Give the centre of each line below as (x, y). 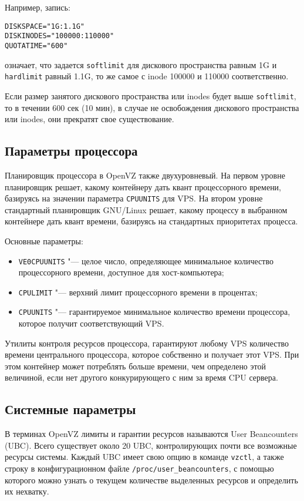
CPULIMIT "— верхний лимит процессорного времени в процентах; (138, 292)
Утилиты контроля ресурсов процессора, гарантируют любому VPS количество (147, 343)
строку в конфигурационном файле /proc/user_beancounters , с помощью (139, 468)
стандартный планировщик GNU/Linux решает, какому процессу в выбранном (146, 209)
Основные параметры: (44, 241)
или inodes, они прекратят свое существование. (89, 119)
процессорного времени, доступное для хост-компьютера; (121, 272)
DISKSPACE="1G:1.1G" (45, 26)
